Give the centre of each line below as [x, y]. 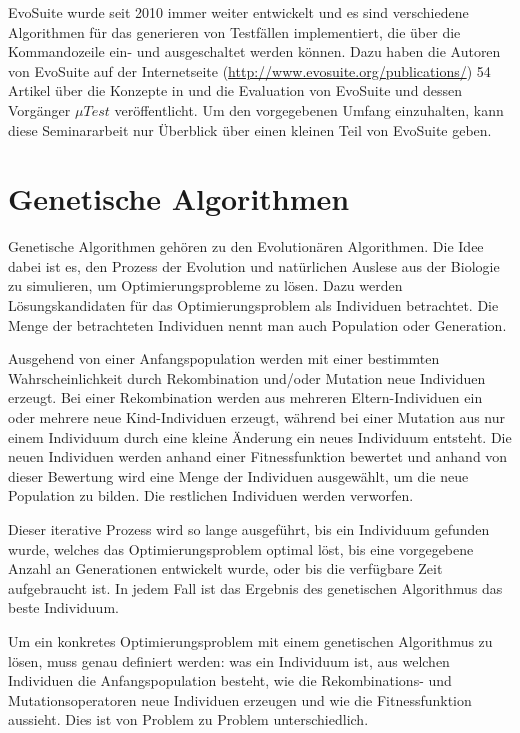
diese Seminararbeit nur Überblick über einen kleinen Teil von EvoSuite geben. [250, 129]
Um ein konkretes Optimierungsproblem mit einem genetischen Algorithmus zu [250, 640]
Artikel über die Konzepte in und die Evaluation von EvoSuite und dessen [235, 90]
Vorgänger [39, 109]
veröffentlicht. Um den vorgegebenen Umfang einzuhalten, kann [309, 109]
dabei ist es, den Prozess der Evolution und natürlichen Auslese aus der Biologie [254, 265]
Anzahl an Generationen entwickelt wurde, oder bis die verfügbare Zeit [225, 568]
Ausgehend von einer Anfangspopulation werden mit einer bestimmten [224, 358]
